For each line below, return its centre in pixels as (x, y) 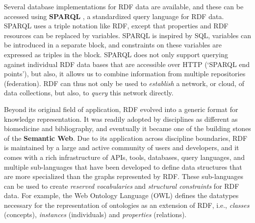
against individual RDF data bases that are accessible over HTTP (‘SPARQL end (127, 64)
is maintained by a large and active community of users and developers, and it (122, 147)
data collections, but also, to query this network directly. (89, 93)
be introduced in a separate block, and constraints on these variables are (113, 45)
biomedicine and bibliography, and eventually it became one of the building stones (127, 128)
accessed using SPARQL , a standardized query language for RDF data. (114, 16)
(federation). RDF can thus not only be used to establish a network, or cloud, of (124, 83)
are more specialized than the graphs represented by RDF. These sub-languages (124, 176)
